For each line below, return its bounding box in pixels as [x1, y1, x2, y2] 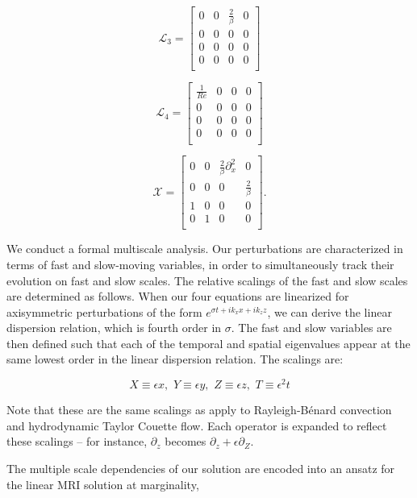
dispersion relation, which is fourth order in [6, 319, 222, 336]
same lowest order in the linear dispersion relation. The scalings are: [6, 351, 344, 367]
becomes [165, 433, 206, 450]
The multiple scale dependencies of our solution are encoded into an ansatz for [6, 459, 395, 476]
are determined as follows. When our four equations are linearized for [6, 288, 349, 305]
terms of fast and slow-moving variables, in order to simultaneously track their [6, 255, 394, 272]
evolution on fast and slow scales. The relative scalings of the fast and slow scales [6, 272, 408, 288]
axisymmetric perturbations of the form [6, 303, 202, 320]
